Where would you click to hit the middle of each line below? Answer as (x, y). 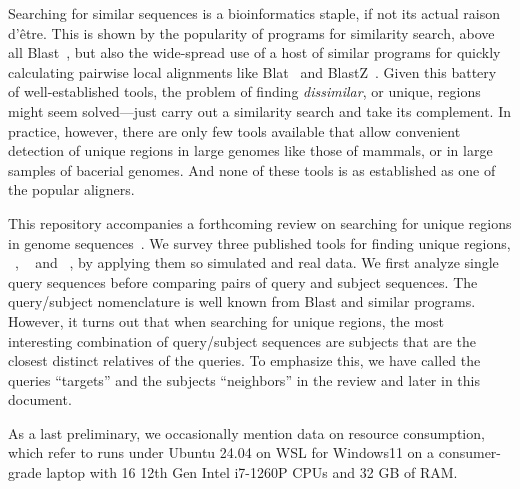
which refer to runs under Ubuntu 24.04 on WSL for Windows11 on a (221, 452)
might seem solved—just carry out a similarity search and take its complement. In (260, 110)
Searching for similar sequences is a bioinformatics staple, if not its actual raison (254, 13)
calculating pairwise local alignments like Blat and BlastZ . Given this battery (252, 71)
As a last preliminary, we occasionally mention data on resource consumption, (246, 432)
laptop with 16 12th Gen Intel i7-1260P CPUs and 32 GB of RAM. (252, 472)
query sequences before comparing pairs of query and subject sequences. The (243, 281)
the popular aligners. (71, 189)
